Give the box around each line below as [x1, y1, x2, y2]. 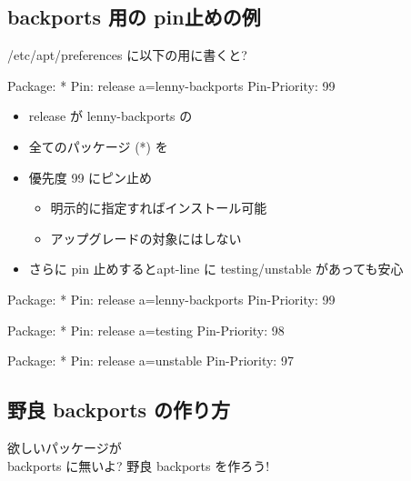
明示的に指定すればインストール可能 [50, 198, 267, 217]
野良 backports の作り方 [7, 396, 231, 424]
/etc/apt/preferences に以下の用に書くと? [7, 45, 247, 65]
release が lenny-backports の [28, 106, 193, 125]
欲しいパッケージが [7, 437, 122, 456]
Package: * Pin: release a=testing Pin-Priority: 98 [7, 320, 285, 339]
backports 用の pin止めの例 [7, 3, 261, 31]
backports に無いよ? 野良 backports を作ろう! [7, 456, 270, 475]
